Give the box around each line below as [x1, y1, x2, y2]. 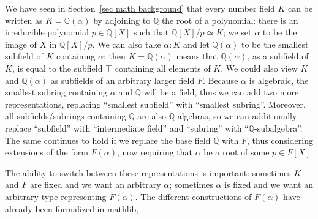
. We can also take [92, 37, 161, 50]
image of [5, 37, 37, 50]
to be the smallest [241, 37, 309, 50]
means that [176, 50, 218, 62]
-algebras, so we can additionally [175, 109, 297, 122]
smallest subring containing [5, 86, 108, 98]
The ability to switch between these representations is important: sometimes [5, 166, 291, 179]
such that [134, 26, 169, 39]
